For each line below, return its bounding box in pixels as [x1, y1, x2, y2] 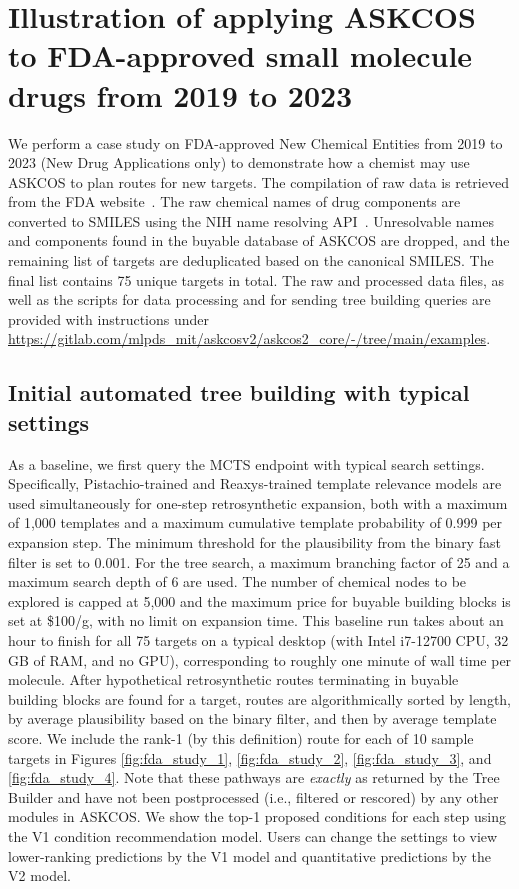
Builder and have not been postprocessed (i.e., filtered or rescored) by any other [8, 786, 499, 807]
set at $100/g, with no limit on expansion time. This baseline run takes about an [8, 610, 504, 631]
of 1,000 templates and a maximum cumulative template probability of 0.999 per [8, 512, 503, 533]
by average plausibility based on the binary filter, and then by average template [8, 708, 497, 729]
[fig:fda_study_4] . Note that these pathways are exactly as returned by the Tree [8, 767, 500, 788]
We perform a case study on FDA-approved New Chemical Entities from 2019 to [8, 132, 503, 153]
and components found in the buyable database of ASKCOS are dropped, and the [8, 230, 510, 251]
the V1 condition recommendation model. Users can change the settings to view [8, 825, 498, 846]
